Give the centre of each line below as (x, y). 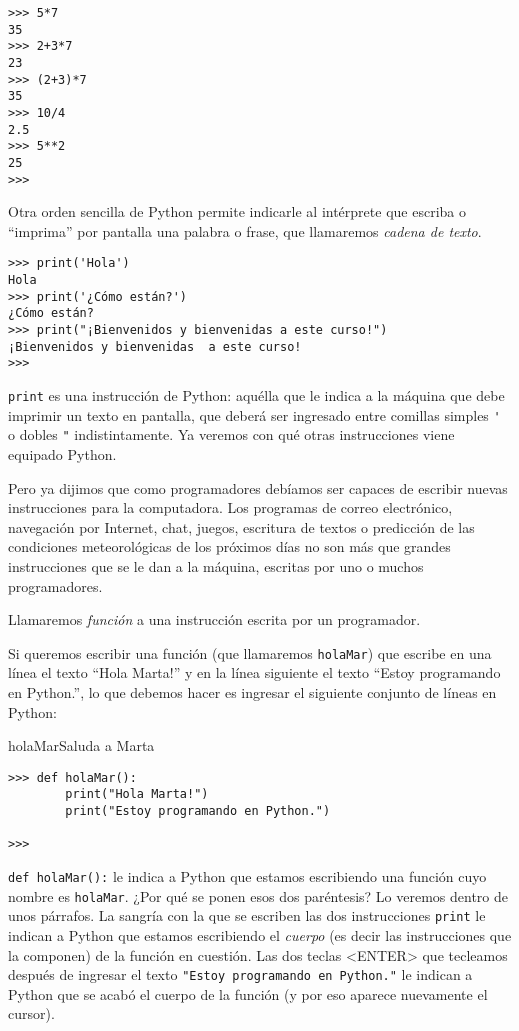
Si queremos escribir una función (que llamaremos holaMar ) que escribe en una (250, 652)
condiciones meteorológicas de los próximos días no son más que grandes (229, 546)
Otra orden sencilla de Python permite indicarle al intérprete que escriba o (237, 211)
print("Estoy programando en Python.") (198, 811)
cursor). (31, 1013)
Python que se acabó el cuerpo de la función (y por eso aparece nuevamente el (248, 993)
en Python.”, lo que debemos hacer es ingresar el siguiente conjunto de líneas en (252, 691)
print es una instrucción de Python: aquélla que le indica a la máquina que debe (256, 395)
